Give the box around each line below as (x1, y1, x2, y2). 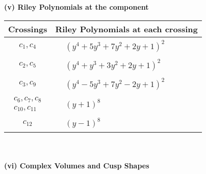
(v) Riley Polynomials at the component (4, 2, 149, 12)
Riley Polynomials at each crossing (55, 23, 198, 35)
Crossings (8, 23, 47, 35)
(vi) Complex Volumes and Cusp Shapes (4, 160, 149, 171)
